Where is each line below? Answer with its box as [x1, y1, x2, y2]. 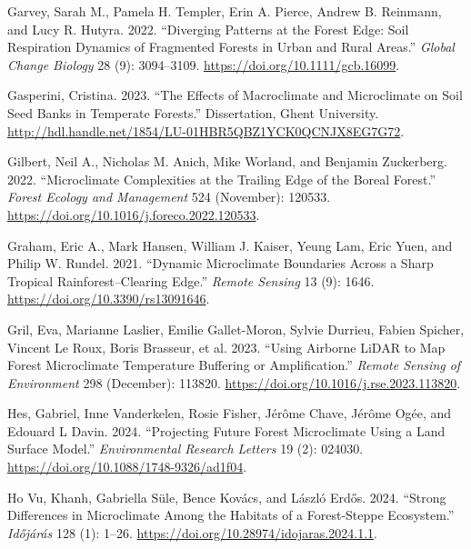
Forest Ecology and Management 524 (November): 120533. [7, 187, 331, 206]
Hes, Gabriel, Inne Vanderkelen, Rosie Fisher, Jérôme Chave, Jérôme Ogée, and [7, 404, 452, 423]
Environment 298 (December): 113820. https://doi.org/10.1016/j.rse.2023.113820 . [7, 373, 461, 392]
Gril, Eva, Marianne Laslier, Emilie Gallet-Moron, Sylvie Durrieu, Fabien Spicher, [7, 319, 465, 338]
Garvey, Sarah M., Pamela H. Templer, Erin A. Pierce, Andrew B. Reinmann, [7, 2, 442, 20]
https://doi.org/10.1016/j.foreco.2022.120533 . [7, 205, 260, 224]
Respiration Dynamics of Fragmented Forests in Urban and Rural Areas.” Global [7, 37, 455, 56]
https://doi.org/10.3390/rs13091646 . [7, 289, 210, 308]
